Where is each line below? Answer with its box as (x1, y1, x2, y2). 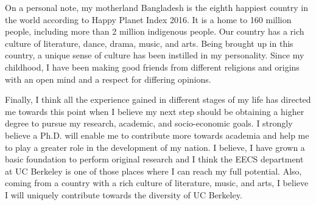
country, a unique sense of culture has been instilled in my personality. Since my (5, 49, 304, 61)
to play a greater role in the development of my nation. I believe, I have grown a (5, 141, 305, 153)
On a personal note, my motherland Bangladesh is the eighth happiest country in (5, 1, 309, 13)
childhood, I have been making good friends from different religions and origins (5, 60, 300, 73)
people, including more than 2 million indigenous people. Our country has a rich (5, 25, 304, 38)
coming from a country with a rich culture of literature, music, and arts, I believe (5, 176, 309, 189)
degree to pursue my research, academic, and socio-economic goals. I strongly (5, 117, 293, 130)
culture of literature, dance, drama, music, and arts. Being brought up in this (5, 36, 293, 49)
